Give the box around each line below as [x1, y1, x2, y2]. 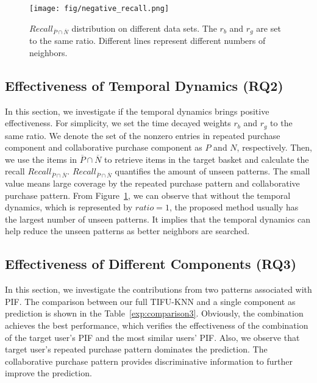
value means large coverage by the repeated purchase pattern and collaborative [5, 177, 300, 190]
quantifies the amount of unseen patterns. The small [115, 165, 310, 177]
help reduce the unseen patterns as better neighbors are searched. [5, 224, 250, 237]
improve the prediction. [5, 367, 92, 379]
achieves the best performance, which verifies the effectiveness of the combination [5, 319, 308, 332]
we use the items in [5, 152, 77, 165]
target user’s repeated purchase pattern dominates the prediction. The [5, 343, 268, 356]
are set [256, 21, 281, 34]
